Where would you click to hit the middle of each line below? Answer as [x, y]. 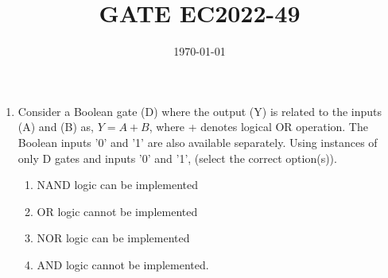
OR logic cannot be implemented [117, 211]
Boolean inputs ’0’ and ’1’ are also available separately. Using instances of [198, 142]
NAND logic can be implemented [117, 185]
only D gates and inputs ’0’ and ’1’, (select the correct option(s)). [177, 158]
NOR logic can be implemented [113, 238]
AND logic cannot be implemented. [123, 264]
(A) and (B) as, [56, 127]
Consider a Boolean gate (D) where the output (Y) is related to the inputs [200, 111]
